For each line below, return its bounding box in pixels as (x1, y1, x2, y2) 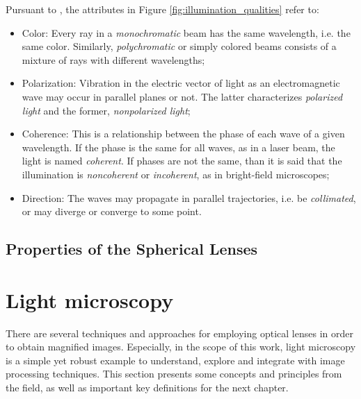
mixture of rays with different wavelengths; (22, 52, 205, 67)
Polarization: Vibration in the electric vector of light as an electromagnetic (22, 76, 340, 90)
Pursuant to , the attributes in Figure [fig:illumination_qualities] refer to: (6, 2, 319, 16)
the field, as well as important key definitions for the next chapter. (6, 380, 289, 394)
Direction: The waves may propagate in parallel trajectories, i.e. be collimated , (22, 190, 356, 205)
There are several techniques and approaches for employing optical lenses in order (6, 325, 353, 340)
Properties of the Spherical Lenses (6, 238, 258, 260)
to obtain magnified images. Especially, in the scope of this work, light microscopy (6, 339, 356, 354)
